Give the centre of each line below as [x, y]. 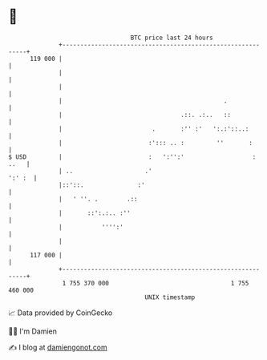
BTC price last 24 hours [172, 38]
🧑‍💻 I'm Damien [33, 331]
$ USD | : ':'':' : [132, 157]
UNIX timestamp [170, 297]
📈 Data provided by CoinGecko [61, 313]
